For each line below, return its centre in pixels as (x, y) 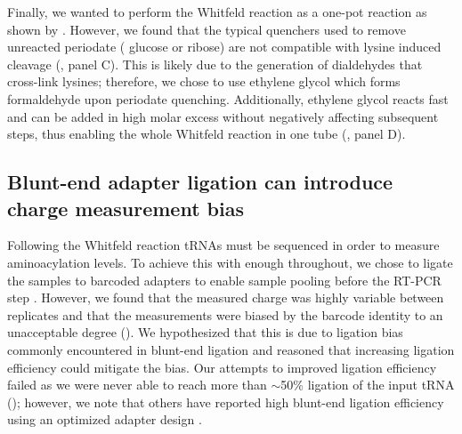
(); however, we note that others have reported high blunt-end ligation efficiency (226, 402)
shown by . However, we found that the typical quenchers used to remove (207, 29)
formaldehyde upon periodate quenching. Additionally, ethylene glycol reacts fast (228, 98)
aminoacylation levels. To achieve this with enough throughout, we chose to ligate (230, 262)
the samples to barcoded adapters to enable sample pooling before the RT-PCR (224, 280)
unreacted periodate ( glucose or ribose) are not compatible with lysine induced (224, 47)
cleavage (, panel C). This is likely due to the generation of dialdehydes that (215, 64)
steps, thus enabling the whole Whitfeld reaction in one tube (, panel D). (207, 134)
